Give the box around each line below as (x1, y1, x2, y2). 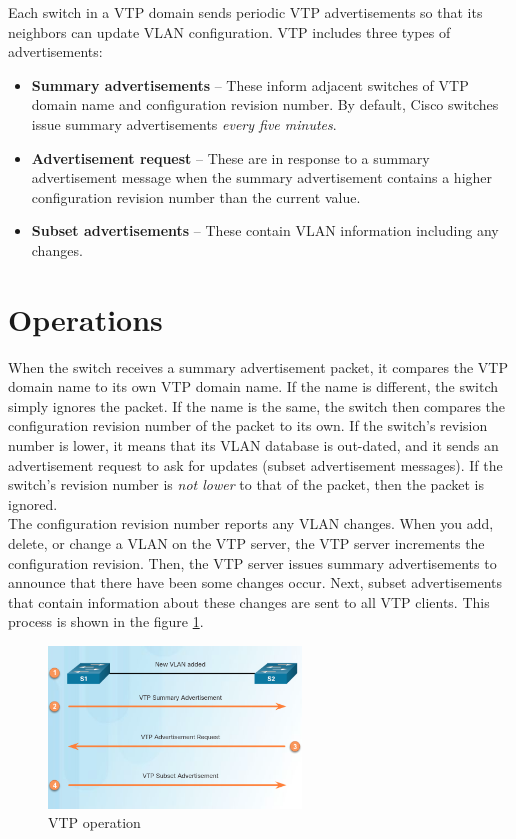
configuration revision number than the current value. (31, 186, 361, 207)
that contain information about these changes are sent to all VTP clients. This (8, 591, 490, 612)
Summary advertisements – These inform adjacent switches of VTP (31, 74, 469, 95)
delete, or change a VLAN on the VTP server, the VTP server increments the (8, 533, 485, 553)
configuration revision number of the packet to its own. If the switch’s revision (8, 415, 488, 436)
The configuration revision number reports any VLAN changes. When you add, (8, 513, 494, 534)
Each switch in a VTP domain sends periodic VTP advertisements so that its (8, 2, 483, 22)
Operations (8, 298, 163, 339)
